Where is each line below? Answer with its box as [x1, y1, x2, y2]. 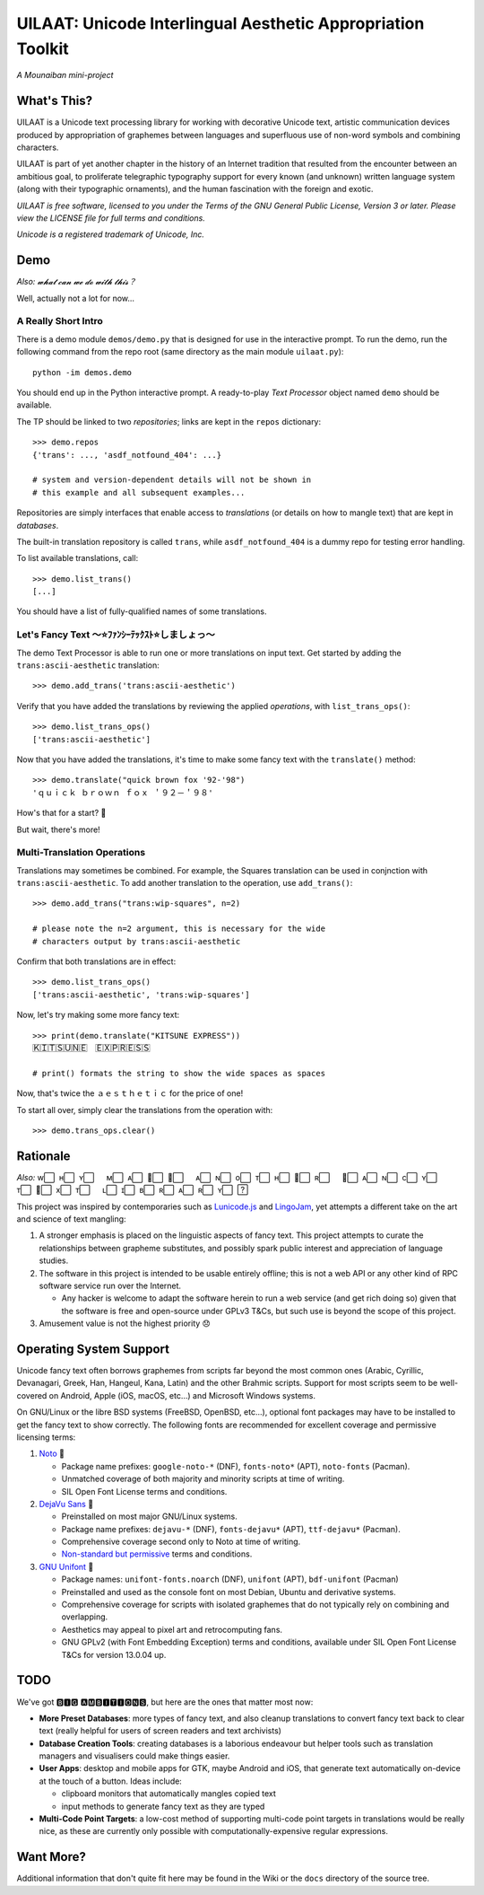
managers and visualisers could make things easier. [39, 1750, 230, 1761]
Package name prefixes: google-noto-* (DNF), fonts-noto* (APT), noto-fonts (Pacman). [61, 1461, 411, 1471]
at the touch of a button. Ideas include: [39, 1776, 183, 1786]
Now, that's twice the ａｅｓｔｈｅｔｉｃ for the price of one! [16, 1088, 244, 1099]
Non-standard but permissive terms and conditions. [61, 1548, 253, 1559]
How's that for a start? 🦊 [16, 808, 107, 819]
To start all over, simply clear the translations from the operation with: [16, 1104, 273, 1115]
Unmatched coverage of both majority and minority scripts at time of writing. [61, 1473, 345, 1485]
